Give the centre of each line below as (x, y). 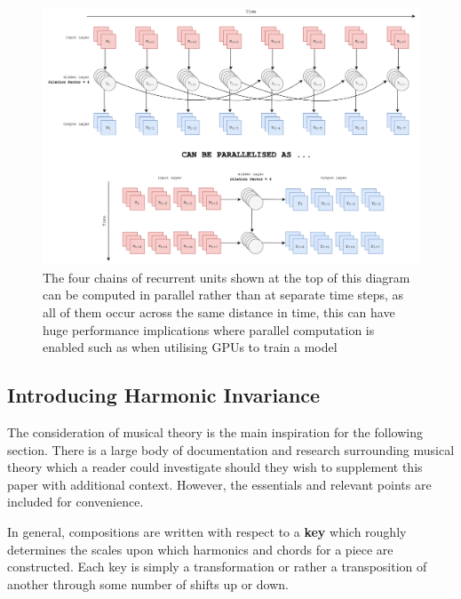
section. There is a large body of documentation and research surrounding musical (231, 449)
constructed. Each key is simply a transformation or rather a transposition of (217, 567)
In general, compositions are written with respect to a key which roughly (207, 531)
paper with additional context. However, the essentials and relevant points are (219, 484)
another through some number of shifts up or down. (148, 583)
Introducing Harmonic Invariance (164, 395)
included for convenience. (76, 502)
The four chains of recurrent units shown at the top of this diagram (227, 277)
